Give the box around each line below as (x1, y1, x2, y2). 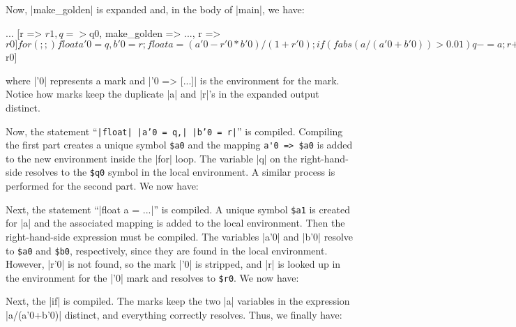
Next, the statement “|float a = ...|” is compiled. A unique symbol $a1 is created (6, 201, 350, 216)
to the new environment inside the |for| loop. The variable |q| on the (6, 151, 298, 165)
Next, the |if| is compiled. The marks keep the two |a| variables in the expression (6, 294, 350, 308)
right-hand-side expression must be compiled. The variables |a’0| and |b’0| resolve (6, 229, 354, 243)
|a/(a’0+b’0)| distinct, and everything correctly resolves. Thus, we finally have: (6, 307, 342, 322)
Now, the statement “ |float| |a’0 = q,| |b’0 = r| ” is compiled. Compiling (6, 123, 343, 138)
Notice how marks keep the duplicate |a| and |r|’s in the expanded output (6, 86, 319, 101)
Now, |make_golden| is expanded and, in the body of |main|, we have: (6, 2, 305, 16)
